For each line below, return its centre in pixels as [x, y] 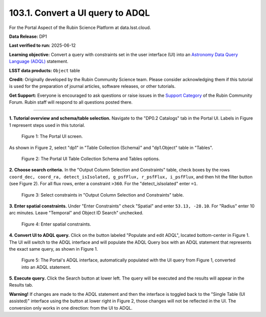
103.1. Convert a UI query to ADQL [80, 13]
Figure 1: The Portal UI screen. [52, 136]
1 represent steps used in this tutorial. [47, 125]
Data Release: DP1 [28, 36]
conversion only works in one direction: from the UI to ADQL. [71, 308]
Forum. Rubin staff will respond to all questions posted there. [71, 102]
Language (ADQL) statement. [39, 61]
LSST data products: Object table [45, 70]
